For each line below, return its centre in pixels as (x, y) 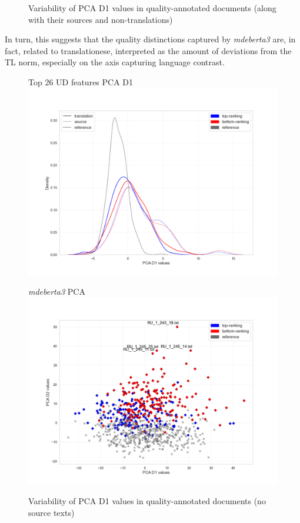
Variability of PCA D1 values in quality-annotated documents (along (152, 8)
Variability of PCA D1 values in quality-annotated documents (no (147, 501)
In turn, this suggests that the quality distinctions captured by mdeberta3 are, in (150, 39)
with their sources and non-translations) (101, 19)
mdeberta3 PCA (57, 292)
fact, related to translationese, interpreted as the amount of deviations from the (148, 50)
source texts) (51, 512)
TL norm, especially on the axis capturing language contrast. (115, 62)
